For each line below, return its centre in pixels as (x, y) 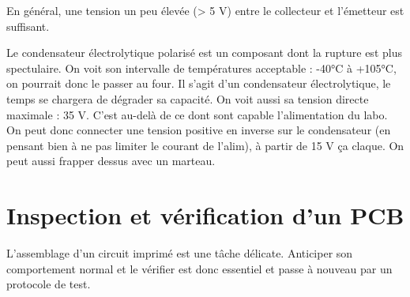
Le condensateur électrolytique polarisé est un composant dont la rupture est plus (204, 53)
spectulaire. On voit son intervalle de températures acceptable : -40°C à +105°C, (201, 68)
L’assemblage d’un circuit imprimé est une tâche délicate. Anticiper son (180, 253)
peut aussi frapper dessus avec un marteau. (111, 161)
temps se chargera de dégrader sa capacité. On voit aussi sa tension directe (188, 98)
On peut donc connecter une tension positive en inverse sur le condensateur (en (199, 130)
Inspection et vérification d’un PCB (205, 215)
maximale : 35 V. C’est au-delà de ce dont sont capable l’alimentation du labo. (197, 114)
